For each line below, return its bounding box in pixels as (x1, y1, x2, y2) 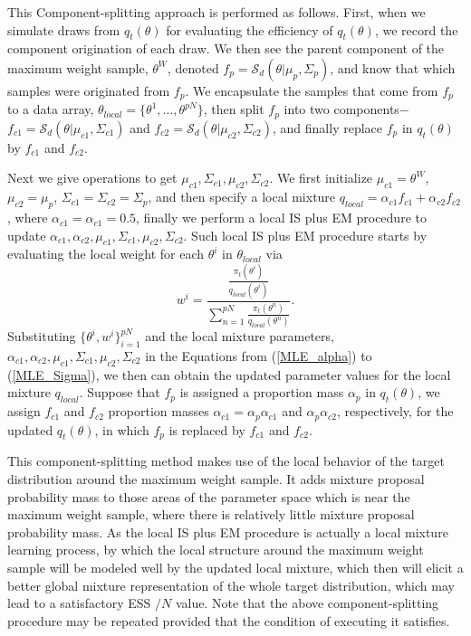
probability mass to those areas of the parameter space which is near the (7, 487, 410, 506)
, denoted (167, 58, 219, 77)
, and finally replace (273, 118, 383, 137)
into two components (284, 100, 399, 119)
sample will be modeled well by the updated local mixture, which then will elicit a (7, 557, 464, 576)
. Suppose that (79, 383, 160, 402)
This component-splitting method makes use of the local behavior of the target (7, 451, 445, 470)
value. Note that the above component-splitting (175, 593, 439, 612)
